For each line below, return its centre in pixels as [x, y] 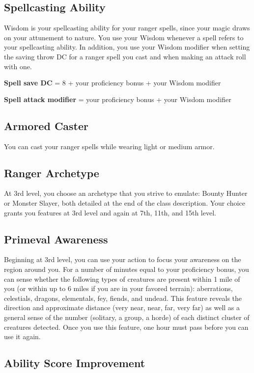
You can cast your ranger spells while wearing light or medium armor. [109, 146]
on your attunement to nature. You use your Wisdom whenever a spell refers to [124, 37]
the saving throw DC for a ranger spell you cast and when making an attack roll [125, 56]
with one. [18, 66]
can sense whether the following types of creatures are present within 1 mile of [122, 279]
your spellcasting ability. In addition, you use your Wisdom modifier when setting [127, 47]
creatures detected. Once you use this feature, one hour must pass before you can [126, 327]
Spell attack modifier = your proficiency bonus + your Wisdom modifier [118, 99]
